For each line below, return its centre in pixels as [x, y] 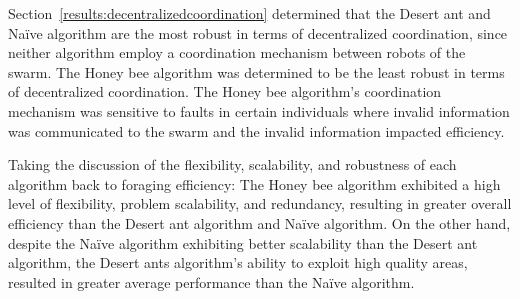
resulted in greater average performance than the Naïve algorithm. [211, 281]
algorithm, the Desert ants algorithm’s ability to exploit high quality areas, [238, 262]
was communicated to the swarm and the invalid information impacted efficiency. [256, 130]
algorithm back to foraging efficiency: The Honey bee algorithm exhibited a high [254, 183]
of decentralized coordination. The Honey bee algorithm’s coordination [225, 91]
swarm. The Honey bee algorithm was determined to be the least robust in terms [256, 71]
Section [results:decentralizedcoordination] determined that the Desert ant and [249, 13]
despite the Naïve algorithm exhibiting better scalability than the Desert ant [243, 242]
